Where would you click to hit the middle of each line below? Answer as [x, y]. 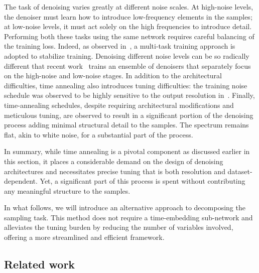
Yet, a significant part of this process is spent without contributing [143, 181]
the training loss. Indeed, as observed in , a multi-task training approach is [120, 46]
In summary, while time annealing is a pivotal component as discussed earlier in [127, 151]
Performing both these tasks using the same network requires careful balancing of [129, 36]
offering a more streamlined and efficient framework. [84, 237]
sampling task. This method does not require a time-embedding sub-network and [128, 217]
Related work [40, 264]
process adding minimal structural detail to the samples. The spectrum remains [126, 125]
